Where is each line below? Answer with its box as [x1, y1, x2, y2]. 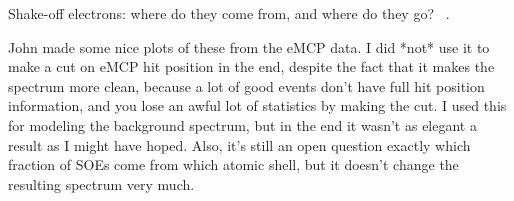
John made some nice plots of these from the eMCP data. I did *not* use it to [8, 36, 490, 57]
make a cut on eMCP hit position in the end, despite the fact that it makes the [8, 56, 495, 77]
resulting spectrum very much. [8, 173, 195, 194]
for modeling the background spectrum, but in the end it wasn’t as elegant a [8, 114, 477, 135]
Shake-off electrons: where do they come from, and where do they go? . [8, 3, 450, 23]
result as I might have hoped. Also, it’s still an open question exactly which [8, 134, 471, 155]
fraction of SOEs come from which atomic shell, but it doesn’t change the [8, 154, 459, 175]
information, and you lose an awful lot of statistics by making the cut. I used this [8, 95, 507, 116]
